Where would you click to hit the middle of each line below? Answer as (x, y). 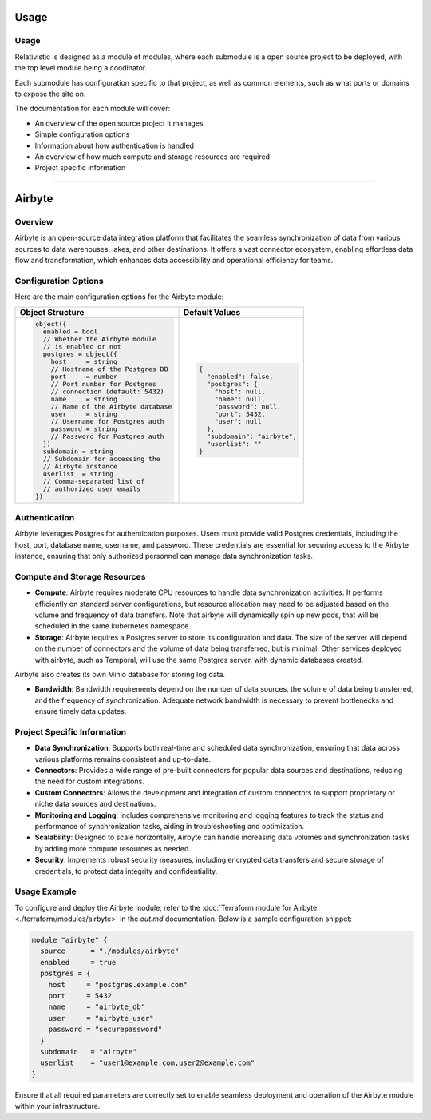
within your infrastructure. (57, 1106)
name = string (84, 399)
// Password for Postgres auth (107, 436)
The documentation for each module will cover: (93, 109)
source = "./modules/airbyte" (110, 951)
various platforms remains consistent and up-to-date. (123, 759)
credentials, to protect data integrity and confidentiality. (126, 871)
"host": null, (240, 391)
